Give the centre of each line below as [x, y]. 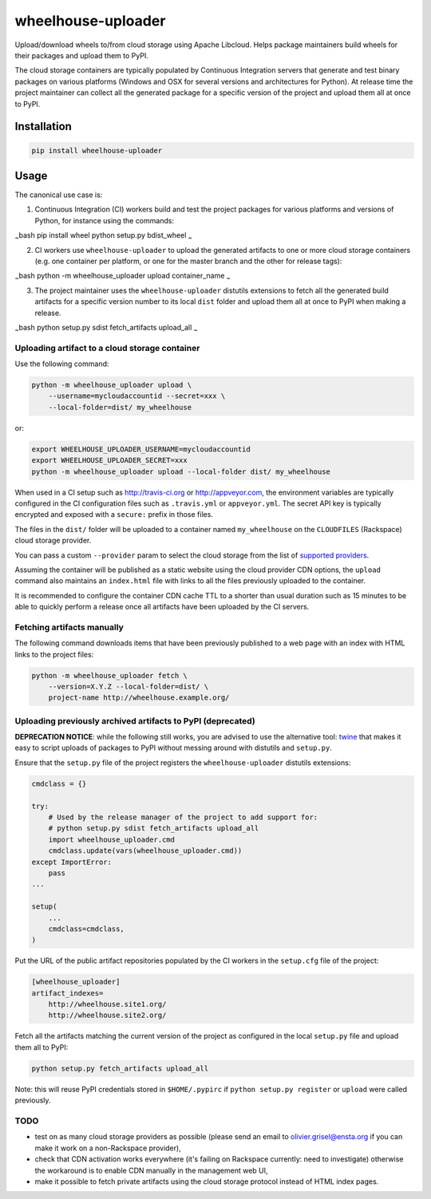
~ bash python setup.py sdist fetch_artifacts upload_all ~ [106, 328]
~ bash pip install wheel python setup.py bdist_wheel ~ [103, 236]
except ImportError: [71, 862]
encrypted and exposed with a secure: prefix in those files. [114, 515]
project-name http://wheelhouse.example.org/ [139, 698]
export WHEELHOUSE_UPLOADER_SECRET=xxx [109, 460]
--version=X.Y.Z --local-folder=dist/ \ [129, 686]
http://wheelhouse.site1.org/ [107, 1004]
